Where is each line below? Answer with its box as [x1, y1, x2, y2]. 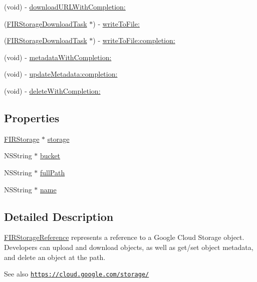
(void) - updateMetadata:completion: [4, 69, 118, 79]
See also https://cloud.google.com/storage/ [4, 268, 149, 279]
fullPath [40, 167, 65, 177]
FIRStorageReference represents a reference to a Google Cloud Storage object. [4, 232, 244, 242]
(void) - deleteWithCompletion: [4, 85, 101, 96]
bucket [40, 150, 61, 161]
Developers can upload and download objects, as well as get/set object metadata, [4, 241, 253, 252]
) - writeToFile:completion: [93, 35, 175, 46]
